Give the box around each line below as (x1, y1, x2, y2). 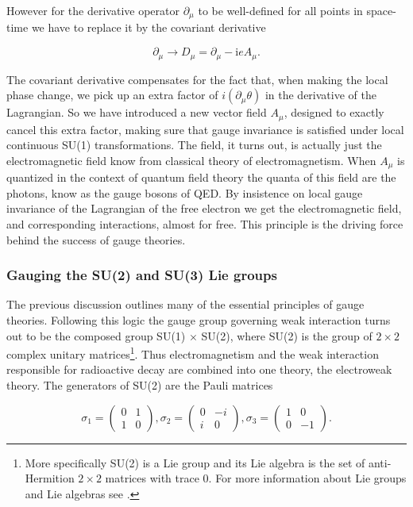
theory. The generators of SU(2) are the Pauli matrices (6, 377, 273, 393)
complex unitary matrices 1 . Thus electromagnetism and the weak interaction (6, 344, 379, 362)
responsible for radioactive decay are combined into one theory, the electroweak (6, 361, 392, 378)
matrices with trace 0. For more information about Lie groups (105, 470, 407, 486)
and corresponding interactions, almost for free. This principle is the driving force (6, 215, 403, 232)
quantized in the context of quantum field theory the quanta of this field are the (6, 169, 396, 186)
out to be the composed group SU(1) (6, 327, 186, 344)
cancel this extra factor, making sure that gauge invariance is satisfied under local (6, 121, 404, 137)
